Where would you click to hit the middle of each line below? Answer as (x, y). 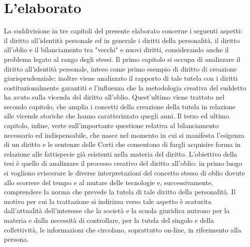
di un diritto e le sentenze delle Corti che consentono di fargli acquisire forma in (122, 144)
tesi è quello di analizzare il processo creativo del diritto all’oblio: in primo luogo (123, 163)
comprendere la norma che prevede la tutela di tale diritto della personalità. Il (120, 192)
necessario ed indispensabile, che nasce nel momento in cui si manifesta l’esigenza (124, 135)
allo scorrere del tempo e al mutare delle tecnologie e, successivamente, (109, 182)
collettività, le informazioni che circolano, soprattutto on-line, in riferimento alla (123, 229)
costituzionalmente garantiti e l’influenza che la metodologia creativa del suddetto (125, 87)
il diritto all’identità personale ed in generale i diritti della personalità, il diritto (122, 40)
